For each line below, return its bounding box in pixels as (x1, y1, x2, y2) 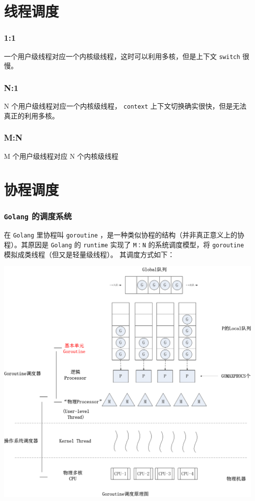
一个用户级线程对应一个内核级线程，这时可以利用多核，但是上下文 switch (4, 51, 240, 61)
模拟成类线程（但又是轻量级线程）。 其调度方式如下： (4, 249, 175, 259)
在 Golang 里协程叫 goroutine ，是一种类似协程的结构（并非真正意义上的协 (4, 230, 245, 240)
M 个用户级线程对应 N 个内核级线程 (4, 150, 119, 161)
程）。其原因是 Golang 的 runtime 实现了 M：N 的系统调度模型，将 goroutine (4, 239, 244, 249)
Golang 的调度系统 (4, 210, 72, 222)
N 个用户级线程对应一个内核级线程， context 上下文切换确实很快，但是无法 (4, 101, 247, 111)
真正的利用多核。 (4, 110, 59, 120)
